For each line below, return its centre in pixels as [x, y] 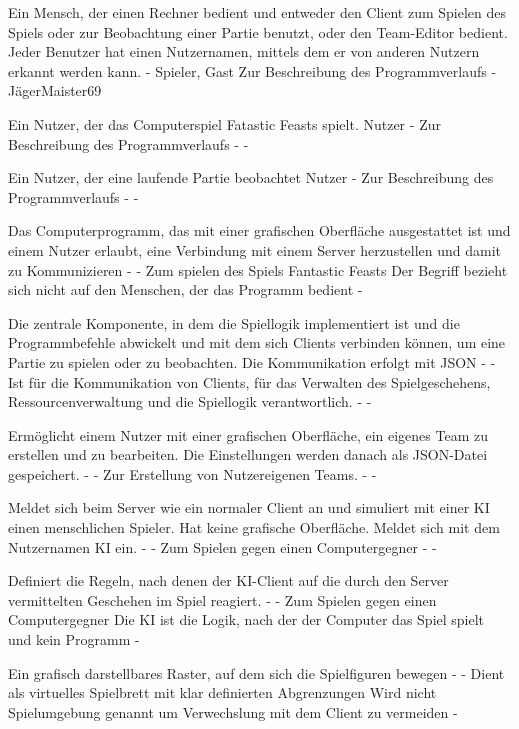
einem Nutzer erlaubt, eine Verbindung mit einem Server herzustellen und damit [255, 249]
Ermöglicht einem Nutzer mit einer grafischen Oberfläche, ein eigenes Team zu [248, 434]
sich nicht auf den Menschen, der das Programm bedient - [185, 289]
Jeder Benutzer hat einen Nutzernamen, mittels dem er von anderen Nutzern [244, 51]
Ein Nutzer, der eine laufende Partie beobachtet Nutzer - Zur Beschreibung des [251, 177]
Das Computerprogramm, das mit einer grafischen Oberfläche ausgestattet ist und [259, 230]
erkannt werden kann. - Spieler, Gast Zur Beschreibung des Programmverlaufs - [252, 70]
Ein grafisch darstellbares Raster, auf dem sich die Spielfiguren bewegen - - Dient [256, 672]
